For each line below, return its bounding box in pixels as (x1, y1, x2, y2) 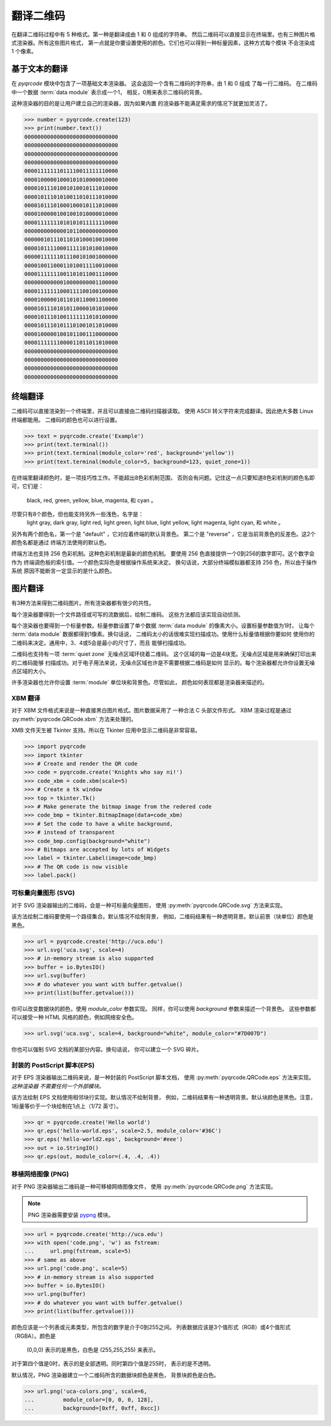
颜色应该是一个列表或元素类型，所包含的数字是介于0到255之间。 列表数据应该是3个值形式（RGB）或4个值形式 (11, 1324, 291, 1331)
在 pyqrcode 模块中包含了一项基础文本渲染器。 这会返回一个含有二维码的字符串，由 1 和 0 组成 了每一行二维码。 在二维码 (11, 80, 318, 87)
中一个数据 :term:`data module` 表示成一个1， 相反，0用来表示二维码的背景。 (11, 88, 205, 96)
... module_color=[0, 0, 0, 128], (24, 1397, 154, 1403)
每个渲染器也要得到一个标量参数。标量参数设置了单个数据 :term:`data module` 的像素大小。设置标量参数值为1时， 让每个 (11, 622, 315, 629)
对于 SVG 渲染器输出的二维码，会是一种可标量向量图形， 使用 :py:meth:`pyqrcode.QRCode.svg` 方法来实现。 (11, 901, 286, 909)
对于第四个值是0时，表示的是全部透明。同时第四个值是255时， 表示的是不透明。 (11, 1360, 214, 1367)
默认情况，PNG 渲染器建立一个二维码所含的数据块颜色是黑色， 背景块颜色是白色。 (11, 1371, 219, 1379)
